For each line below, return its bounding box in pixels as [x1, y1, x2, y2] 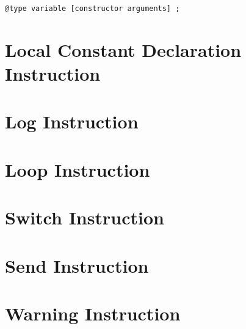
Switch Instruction [5, 205, 164, 230]
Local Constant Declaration [5, 37, 242, 62]
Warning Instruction [5, 300, 181, 325]
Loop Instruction [5, 157, 150, 182]
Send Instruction [5, 253, 149, 278]
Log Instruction [5, 109, 139, 134]
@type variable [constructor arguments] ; [5, 4, 180, 13]
